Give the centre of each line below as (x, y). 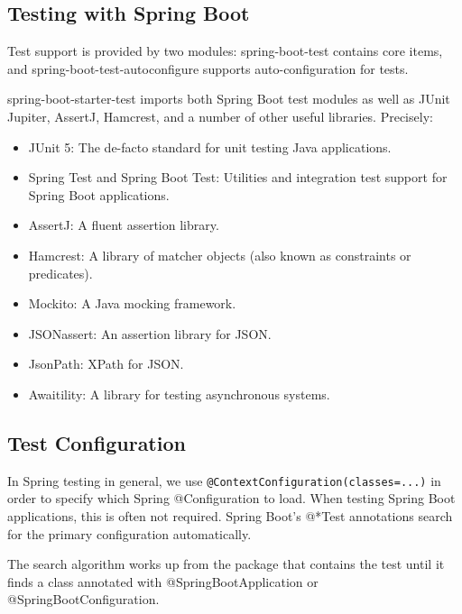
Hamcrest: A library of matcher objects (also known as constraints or (220, 255)
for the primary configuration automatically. (129, 533)
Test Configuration (97, 442)
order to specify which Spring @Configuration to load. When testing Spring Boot (231, 498)
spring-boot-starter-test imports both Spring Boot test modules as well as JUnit (229, 99)
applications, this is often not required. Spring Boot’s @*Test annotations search (230, 515)
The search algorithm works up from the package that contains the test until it (226, 564)
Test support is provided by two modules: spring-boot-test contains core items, (225, 51)
